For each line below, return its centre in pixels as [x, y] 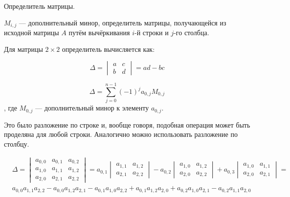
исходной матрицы [32, 33]
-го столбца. [191, 33]
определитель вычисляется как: [108, 49]
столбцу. [17, 144]
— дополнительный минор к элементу [92, 108]
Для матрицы [23, 49]
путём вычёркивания [99, 33]
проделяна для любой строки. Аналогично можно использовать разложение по [121, 134]
